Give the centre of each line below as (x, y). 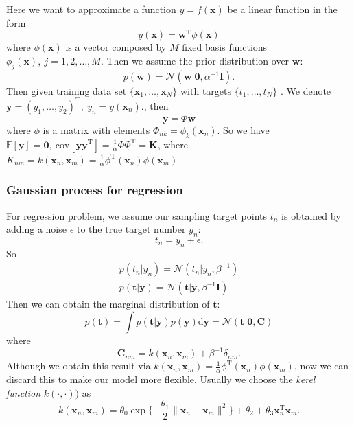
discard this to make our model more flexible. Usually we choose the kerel (161, 379)
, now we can (321, 366)
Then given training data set (67, 90)
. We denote (306, 90)
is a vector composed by (116, 47)
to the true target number (131, 229)
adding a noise (36, 229)
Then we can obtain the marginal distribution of (108, 304)
